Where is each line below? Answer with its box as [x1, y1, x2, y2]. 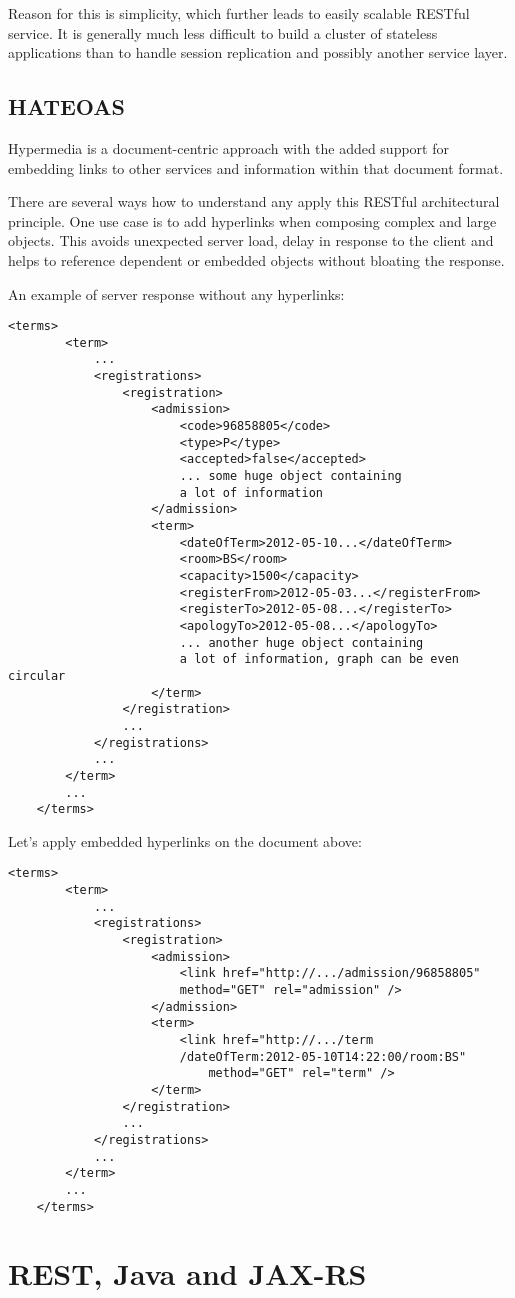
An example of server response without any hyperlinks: [8, 283, 345, 304]
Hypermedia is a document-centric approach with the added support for [8, 137, 449, 158]
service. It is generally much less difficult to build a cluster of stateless [8, 22, 438, 43]
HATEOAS [8, 91, 125, 122]
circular [8, 668, 66, 683]
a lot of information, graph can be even [179, 652, 460, 667]
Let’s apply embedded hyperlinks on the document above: [8, 830, 362, 851]
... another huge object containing [179, 635, 424, 650]
